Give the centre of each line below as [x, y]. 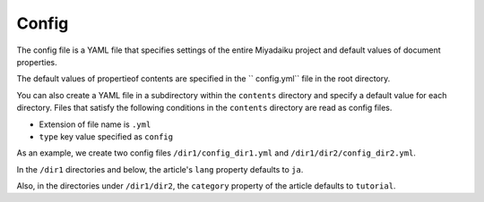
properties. [37, 62]
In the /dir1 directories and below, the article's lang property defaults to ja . [160, 169]
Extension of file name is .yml [95, 124]
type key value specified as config [106, 136]
